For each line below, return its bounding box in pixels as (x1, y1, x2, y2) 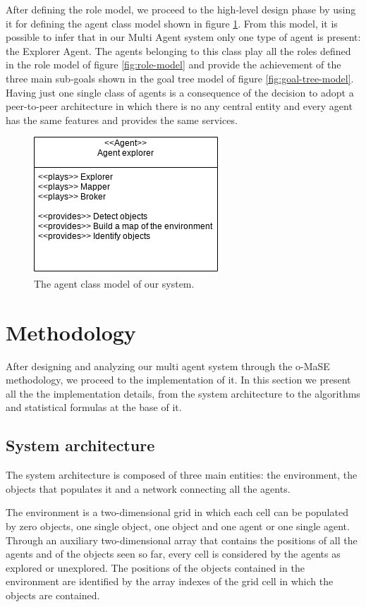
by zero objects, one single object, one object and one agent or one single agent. (6, 519, 350, 534)
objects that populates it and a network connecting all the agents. (6, 481, 291, 496)
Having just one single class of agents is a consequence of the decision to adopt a (6, 85, 354, 99)
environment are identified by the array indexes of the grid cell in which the (6, 574, 334, 589)
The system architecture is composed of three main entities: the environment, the (6, 467, 358, 482)
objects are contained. (6, 587, 100, 602)
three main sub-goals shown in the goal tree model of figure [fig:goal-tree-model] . (6, 70, 354, 85)
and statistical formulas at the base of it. (6, 400, 182, 415)
